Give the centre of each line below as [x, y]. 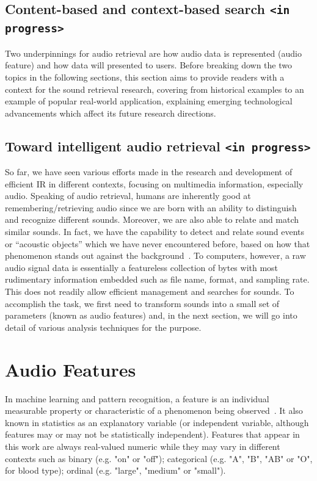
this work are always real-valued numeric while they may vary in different [143, 446]
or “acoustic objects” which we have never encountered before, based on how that [158, 243]
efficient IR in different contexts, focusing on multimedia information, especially [154, 183]
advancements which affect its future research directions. [111, 113]
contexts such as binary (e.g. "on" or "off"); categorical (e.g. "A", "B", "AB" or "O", [159, 458]
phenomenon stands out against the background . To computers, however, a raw [155, 255]
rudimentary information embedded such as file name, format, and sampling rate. [157, 279]
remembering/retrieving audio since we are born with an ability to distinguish [151, 207]
